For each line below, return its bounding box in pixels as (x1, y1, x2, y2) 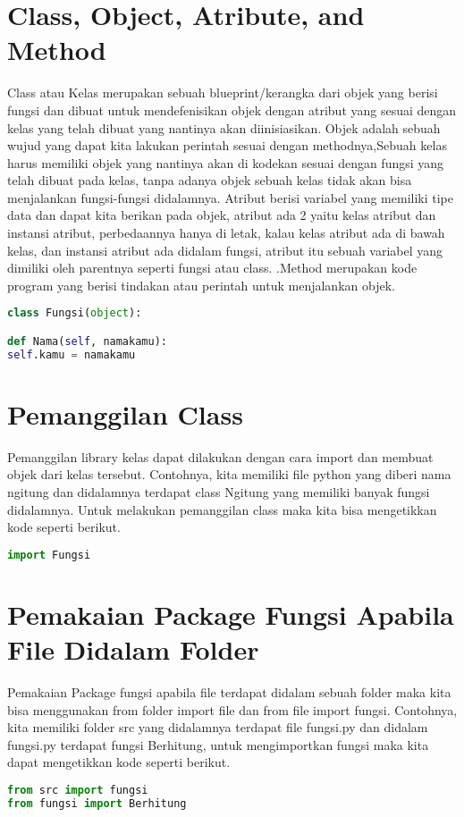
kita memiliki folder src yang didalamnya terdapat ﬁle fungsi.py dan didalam (7, 718, 428, 737)
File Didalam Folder (7, 631, 259, 668)
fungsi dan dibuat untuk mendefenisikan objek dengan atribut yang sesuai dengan (7, 100, 457, 119)
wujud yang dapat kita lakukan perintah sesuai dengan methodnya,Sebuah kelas (7, 136, 447, 155)
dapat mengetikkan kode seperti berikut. (7, 753, 231, 771)
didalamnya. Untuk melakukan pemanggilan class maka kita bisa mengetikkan (7, 500, 437, 518)
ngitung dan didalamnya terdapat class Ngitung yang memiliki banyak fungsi (7, 483, 430, 501)
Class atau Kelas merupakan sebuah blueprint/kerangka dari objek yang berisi (7, 83, 438, 102)
